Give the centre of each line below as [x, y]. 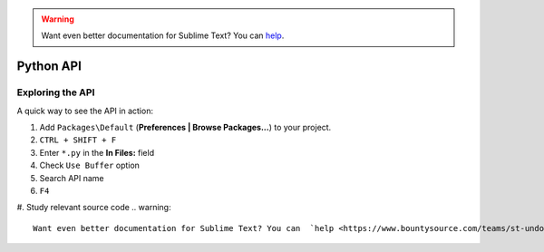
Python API [49, 67]
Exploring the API [56, 92]
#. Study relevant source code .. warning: [94, 208]
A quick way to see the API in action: [85, 111]
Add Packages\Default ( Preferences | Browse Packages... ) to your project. [185, 127]
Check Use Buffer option [90, 165]
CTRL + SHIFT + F [78, 140]
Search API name [72, 178]
